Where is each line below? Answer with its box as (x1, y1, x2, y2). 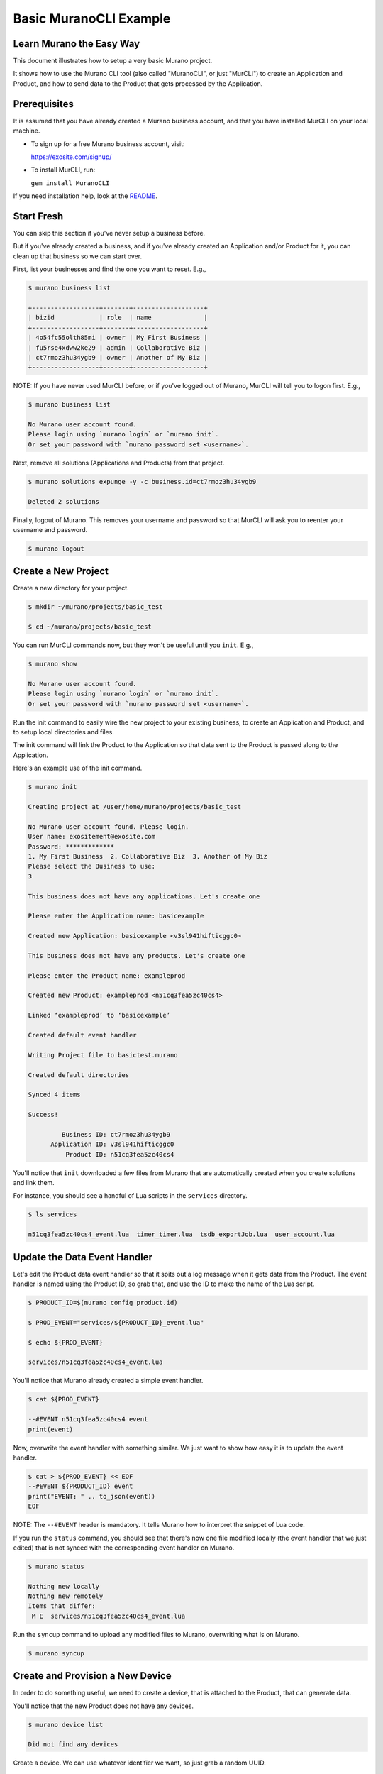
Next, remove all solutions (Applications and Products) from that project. (13, 458, 225, 467)
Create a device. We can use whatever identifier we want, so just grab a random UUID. (13, 1758, 266, 1767)
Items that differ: (28, 1602, 96, 1610)
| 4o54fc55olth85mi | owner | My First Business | (28, 334, 209, 342)
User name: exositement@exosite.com (28, 832, 156, 841)
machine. (13, 126, 40, 135)
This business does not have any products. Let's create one (28, 952, 245, 959)
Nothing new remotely (28, 1592, 104, 1600)
